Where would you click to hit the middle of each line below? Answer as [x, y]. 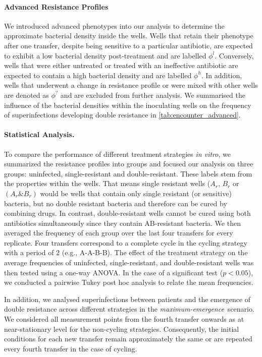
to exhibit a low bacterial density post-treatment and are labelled [105, 55]
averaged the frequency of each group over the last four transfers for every [119, 233]
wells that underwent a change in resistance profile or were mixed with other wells [131, 85]
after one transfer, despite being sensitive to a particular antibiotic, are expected [128, 45]
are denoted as [27, 95]
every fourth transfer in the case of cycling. [71, 348]
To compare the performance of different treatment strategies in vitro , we [117, 154]
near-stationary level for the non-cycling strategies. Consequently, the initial [122, 329]
